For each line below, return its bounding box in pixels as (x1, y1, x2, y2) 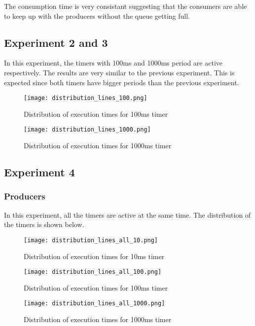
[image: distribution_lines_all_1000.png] (24, 300, 165, 307)
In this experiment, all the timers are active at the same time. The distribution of (4, 209, 251, 220)
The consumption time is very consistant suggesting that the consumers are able (4, 1, 247, 11)
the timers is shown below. (4, 219, 84, 229)
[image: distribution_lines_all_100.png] (24, 268, 162, 276)
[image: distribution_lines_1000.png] (24, 126, 151, 133)
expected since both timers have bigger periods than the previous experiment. (4, 77, 239, 87)
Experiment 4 (4, 164, 75, 180)
